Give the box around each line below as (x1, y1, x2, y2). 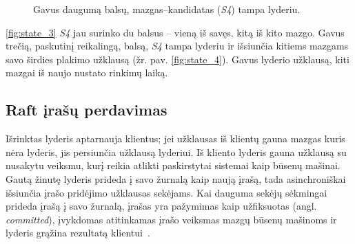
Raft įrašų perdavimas (6, 99, 168, 120)
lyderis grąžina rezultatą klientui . (6, 225, 150, 240)
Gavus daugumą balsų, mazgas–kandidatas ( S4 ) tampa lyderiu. (33, 2, 301, 16)
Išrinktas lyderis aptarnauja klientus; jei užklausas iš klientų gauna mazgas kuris (6, 131, 345, 146)
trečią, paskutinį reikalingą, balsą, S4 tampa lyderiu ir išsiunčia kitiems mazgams (6, 38, 349, 53)
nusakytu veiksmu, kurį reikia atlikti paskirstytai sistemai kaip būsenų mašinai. (6, 158, 341, 173)
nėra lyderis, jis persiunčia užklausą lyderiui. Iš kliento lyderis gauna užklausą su (6, 144, 347, 159)
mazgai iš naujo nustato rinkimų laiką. (6, 65, 168, 80)
